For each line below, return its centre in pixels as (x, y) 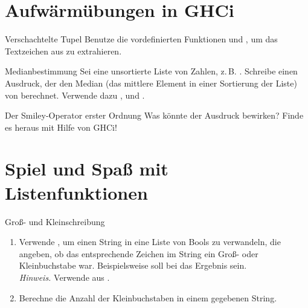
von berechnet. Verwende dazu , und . (75, 95)
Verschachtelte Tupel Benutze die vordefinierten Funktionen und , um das (141, 39)
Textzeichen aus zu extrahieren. (63, 51)
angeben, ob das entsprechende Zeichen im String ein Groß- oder (139, 253)
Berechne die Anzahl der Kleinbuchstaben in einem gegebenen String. (148, 297)
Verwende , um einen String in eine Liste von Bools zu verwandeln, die (150, 242)
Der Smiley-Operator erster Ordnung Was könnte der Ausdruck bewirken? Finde (154, 115)
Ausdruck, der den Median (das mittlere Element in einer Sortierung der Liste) (151, 83)
